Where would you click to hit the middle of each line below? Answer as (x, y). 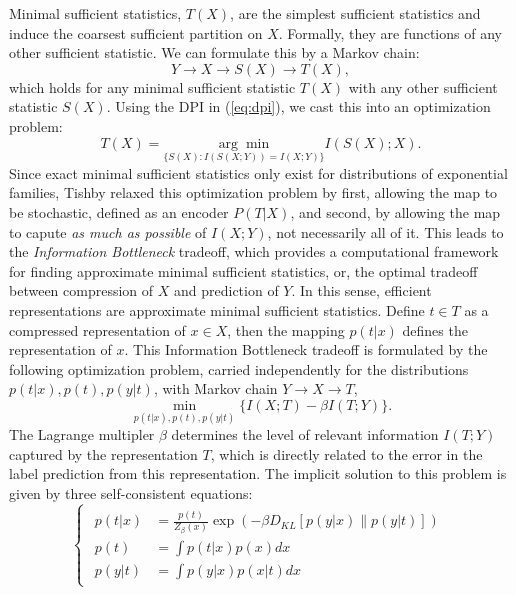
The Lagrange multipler (82, 434)
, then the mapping (286, 329)
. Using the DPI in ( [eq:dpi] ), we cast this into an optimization (298, 106)
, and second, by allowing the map (395, 212)
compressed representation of (97, 329)
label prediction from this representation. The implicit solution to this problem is (258, 473)
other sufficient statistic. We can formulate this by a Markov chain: (214, 52)
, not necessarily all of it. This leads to (385, 231)
